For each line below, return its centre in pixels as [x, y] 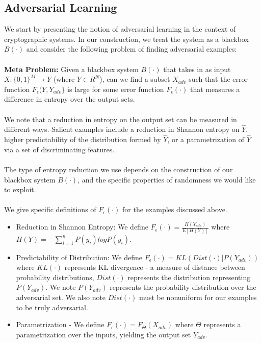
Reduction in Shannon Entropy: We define [82, 227]
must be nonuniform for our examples [198, 297]
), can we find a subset [135, 79]
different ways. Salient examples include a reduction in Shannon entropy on [122, 129]
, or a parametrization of [206, 139]
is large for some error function [116, 89]
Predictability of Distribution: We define [79, 257]
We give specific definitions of [50, 209]
